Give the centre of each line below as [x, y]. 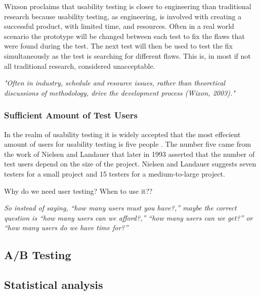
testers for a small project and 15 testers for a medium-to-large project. [115, 173]
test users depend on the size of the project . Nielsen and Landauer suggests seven [130, 164]
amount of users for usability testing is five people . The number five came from [128, 144]
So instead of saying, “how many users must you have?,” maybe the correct [120, 208]
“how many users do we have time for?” [66, 227]
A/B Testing [38, 255]
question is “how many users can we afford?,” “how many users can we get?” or [128, 217]
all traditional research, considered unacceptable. [80, 66]
